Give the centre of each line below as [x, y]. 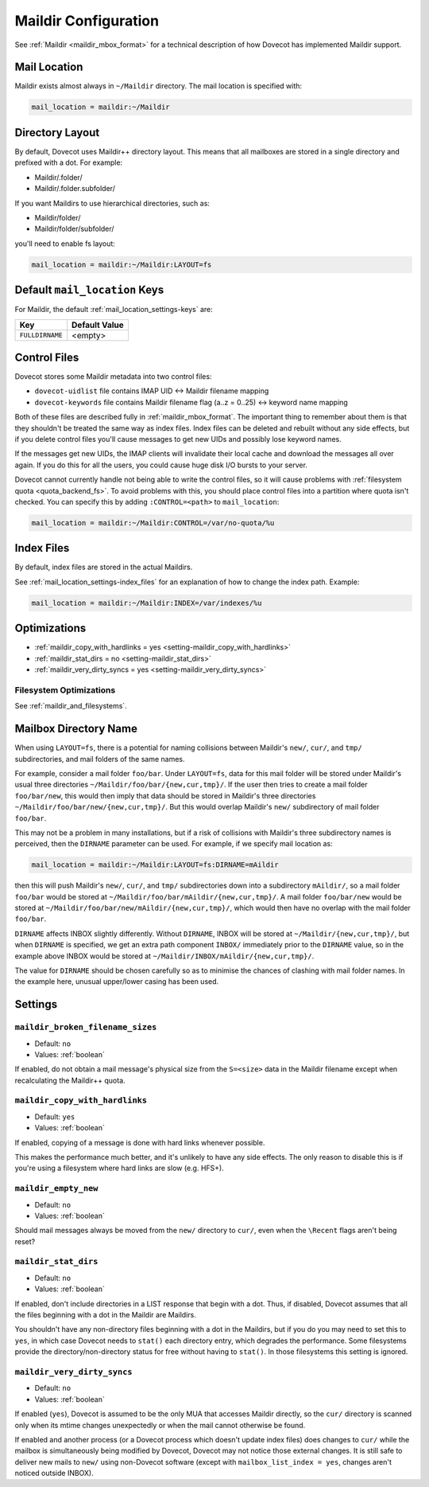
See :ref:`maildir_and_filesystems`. [71, 706]
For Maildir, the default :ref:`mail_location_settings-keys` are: [114, 310]
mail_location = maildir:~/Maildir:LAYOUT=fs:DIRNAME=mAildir [155, 865]
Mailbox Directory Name [76, 729]
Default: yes [55, 1116]
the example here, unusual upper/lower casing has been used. [117, 982]
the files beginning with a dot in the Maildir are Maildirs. [105, 1315]
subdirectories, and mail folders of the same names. [100, 759]
